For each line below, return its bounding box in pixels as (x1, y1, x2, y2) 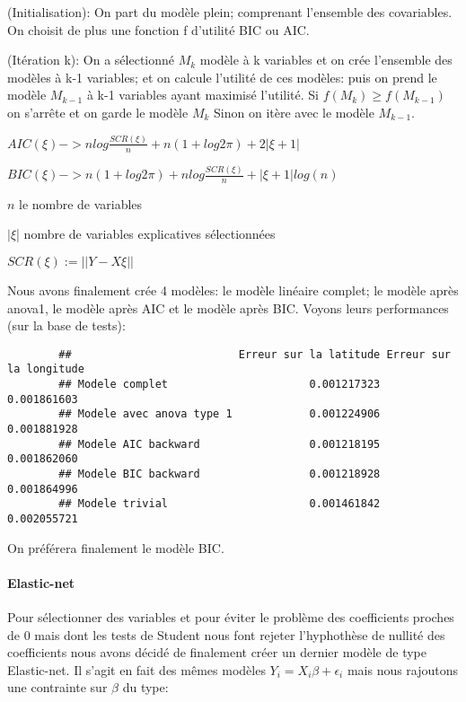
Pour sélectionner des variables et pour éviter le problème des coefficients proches (7, 608, 454, 627)
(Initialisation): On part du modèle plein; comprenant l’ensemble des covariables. (7, 3, 453, 21)
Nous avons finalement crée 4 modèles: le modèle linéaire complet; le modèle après (7, 281, 459, 300)
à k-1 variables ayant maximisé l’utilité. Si (86, 85, 319, 104)
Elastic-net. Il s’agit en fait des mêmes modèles (7, 660, 266, 679)
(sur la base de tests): (7, 316, 126, 335)
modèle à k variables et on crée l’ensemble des (199, 50, 453, 69)
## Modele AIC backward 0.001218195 (58, 437, 381, 451)
